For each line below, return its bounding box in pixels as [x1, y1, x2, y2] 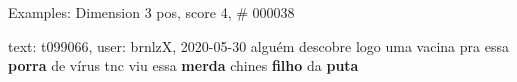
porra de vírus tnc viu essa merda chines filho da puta [8, 55, 359, 76]
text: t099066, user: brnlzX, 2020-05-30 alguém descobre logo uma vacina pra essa [8, 35, 509, 56]
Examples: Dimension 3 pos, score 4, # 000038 [8, 2, 295, 22]
